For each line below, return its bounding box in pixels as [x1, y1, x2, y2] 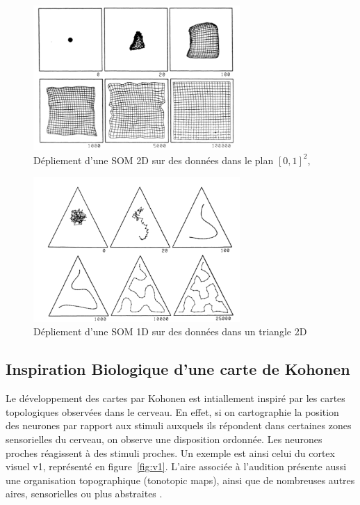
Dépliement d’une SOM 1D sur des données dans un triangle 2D [33, 324, 307, 339]
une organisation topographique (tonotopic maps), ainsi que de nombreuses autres [6, 472, 355, 487]
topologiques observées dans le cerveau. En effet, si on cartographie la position [6, 404, 339, 419]
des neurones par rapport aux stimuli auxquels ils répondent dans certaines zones [6, 418, 352, 433]
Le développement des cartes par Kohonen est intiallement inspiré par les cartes [6, 391, 345, 406]
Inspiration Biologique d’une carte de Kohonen [6, 358, 350, 380]
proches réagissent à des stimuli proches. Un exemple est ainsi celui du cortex [6, 445, 335, 460]
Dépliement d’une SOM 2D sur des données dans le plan [33, 152, 274, 167]
